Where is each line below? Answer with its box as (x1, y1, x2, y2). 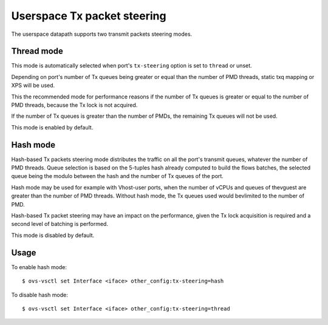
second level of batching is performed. (11, 221, 109, 228)
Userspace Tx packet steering (11, 9, 166, 22)
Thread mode (11, 46, 64, 56)
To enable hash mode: (11, 263, 67, 270)
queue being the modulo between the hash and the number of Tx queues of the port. (11, 173, 224, 180)
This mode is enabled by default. (11, 123, 94, 131)
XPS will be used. (11, 82, 55, 89)
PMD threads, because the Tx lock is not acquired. (11, 101, 138, 109)
